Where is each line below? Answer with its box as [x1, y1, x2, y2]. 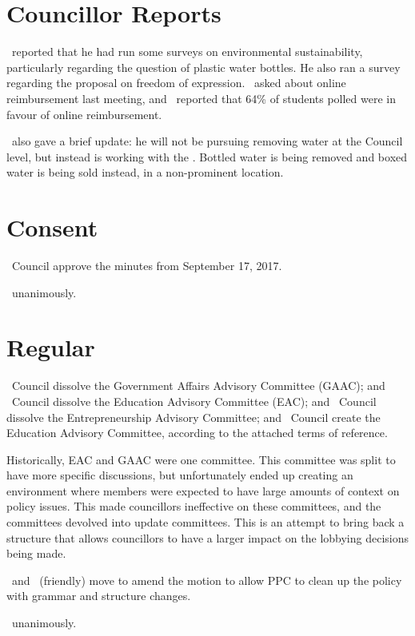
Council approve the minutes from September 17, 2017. [11, 257, 282, 273]
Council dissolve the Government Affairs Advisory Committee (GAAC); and [11, 377, 385, 394]
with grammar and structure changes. [6, 587, 191, 604]
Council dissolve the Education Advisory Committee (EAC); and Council [11, 392, 377, 409]
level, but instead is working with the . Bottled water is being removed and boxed [6, 148, 408, 165]
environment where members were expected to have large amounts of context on [6, 482, 400, 499]
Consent [6, 211, 98, 244]
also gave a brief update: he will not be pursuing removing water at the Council [11, 133, 403, 149]
